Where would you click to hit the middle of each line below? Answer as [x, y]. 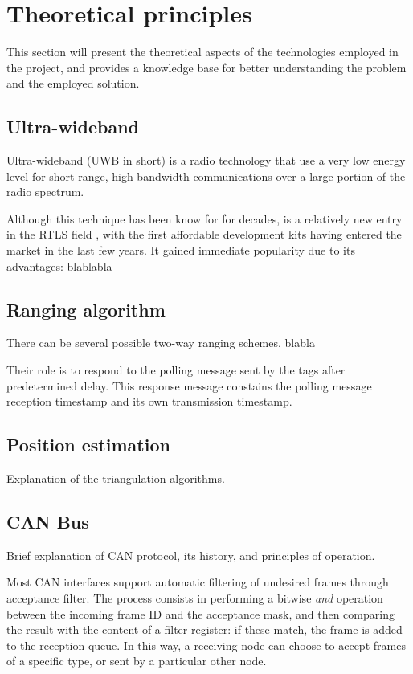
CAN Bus [48, 522]
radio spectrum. [45, 192]
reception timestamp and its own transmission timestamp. [149, 401]
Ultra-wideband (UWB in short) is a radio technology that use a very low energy [206, 160]
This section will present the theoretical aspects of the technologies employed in [202, 52]
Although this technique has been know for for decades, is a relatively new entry [204, 218]
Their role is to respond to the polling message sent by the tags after [176, 370]
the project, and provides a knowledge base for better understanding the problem [206, 67]
